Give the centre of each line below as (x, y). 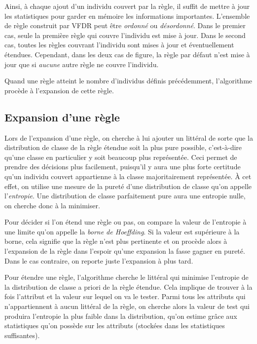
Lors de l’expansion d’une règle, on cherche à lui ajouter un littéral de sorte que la (129, 137)
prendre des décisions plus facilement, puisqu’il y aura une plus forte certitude (123, 167)
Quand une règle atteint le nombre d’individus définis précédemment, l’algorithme (128, 81)
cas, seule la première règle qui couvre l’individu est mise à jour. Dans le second (125, 35)
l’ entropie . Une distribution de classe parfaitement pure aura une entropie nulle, (125, 196)
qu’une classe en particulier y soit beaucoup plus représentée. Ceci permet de (121, 157)
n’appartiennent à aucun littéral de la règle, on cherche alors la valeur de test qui (127, 306)
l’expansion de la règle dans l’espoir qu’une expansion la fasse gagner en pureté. (125, 251)
